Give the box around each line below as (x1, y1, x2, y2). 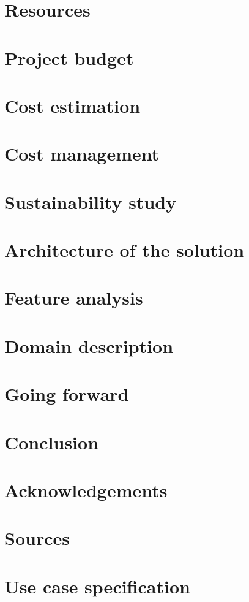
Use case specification (4, 573, 190, 598)
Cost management (4, 141, 160, 166)
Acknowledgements (4, 477, 168, 502)
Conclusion (4, 429, 99, 454)
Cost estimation (4, 93, 141, 118)
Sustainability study (4, 189, 177, 214)
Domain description (4, 333, 174, 358)
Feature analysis (4, 285, 143, 310)
